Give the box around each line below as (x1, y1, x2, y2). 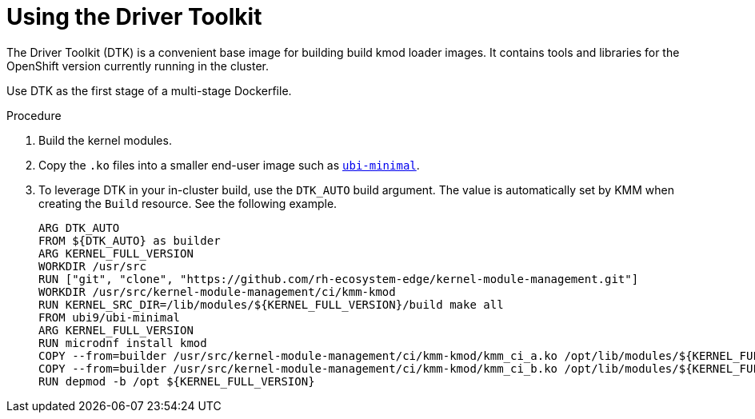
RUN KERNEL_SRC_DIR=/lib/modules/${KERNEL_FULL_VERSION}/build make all (38, 297, 504, 311)
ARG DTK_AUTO (38, 221, 120, 234)
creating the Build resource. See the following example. (38, 196, 338, 210)
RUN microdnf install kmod (38, 336, 207, 349)
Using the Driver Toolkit (6, 3, 262, 30)
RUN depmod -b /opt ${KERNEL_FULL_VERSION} (38, 374, 315, 388)
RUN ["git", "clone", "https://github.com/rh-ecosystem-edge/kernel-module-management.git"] (38, 272, 639, 285)
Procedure (6, 108, 62, 122)
